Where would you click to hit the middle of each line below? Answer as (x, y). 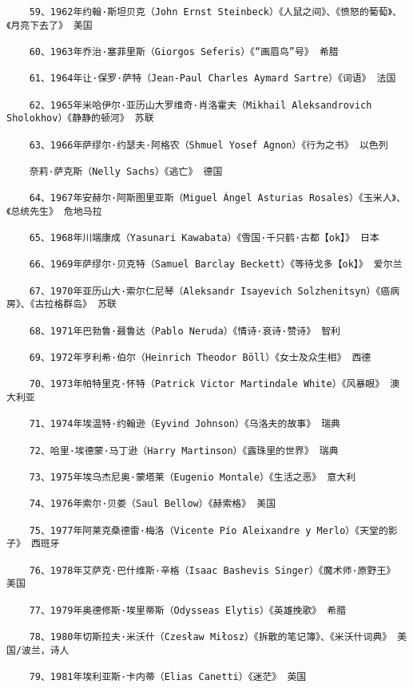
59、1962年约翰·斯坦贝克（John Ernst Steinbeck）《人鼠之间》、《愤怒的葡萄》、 (215, 12)
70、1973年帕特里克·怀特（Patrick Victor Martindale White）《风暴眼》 (207, 384)
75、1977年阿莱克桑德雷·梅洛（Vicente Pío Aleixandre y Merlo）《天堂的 (208, 530)
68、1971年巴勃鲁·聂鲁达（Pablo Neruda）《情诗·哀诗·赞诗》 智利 (185, 331)
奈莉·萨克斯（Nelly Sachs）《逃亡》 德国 (126, 171)
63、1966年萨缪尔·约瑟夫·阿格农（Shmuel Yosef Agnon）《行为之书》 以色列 (208, 145)
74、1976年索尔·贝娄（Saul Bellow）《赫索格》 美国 (153, 504)
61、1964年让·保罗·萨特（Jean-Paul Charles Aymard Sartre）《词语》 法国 (212, 79)
